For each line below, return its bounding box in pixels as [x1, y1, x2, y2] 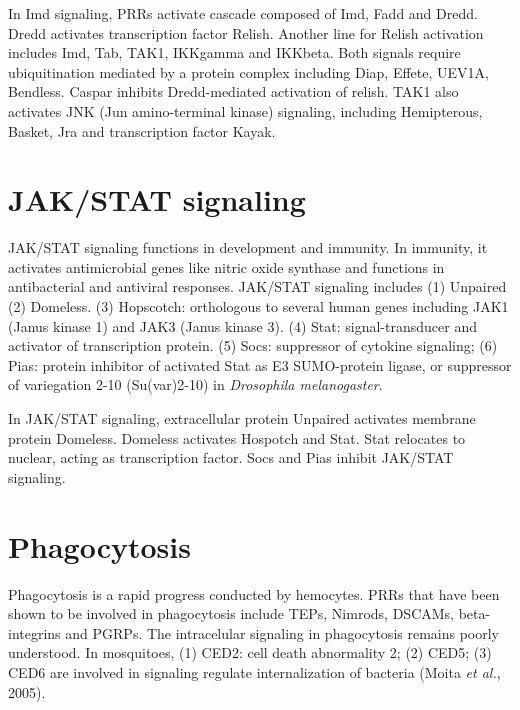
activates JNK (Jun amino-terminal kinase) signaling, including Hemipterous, [8, 100, 483, 121]
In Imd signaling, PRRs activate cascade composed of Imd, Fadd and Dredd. [8, 3, 478, 23]
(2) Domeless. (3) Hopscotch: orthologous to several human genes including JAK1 [8, 296, 509, 317]
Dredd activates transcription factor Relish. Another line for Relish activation [8, 22, 484, 43]
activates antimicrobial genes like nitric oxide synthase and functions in [8, 256, 445, 277]
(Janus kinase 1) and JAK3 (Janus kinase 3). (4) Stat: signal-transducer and [8, 315, 477, 336]
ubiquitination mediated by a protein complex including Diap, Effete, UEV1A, [8, 61, 489, 82]
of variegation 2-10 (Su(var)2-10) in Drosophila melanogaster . [8, 374, 383, 395]
